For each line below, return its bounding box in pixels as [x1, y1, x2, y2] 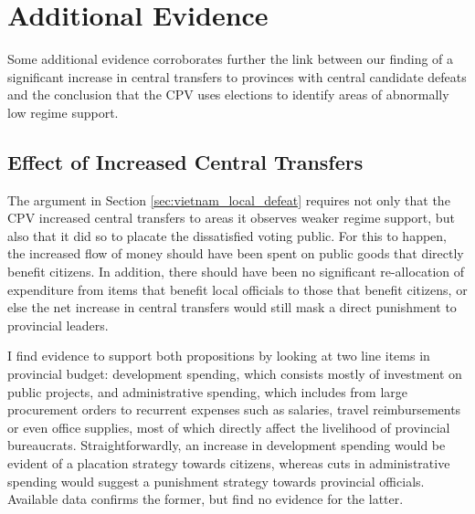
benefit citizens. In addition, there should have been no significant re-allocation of [7, 262, 465, 281]
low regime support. [7, 102, 119, 121]
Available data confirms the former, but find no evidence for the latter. [7, 489, 404, 509]
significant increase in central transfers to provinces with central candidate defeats [7, 67, 467, 86]
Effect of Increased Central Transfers [7, 147, 364, 175]
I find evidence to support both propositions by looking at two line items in [7, 346, 430, 365]
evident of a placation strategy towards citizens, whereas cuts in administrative [7, 454, 450, 473]
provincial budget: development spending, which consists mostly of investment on [7, 364, 462, 383]
